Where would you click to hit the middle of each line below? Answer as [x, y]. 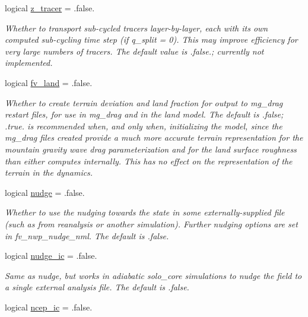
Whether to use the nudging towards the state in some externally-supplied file [145, 212]
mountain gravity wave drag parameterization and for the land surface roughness [151, 149]
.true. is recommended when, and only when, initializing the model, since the [144, 126]
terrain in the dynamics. [49, 172]
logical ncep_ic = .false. [49, 307]
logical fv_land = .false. [49, 82]
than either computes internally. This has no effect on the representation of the [149, 161]
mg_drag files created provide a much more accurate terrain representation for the [154, 137]
